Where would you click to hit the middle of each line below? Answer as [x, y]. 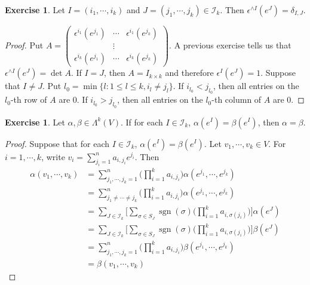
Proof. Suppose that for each [57, 143]
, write [53, 156]
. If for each [142, 122]
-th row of [29, 99]
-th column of [237, 99]
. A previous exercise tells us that [230, 45]
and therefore [189, 73]
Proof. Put [24, 45]
